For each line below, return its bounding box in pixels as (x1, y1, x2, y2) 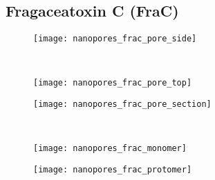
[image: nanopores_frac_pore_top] (33, 78, 192, 88)
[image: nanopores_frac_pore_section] (33, 99, 212, 110)
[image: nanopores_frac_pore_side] (33, 34, 197, 44)
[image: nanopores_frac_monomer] (33, 143, 187, 154)
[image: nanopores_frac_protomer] (33, 165, 192, 175)
